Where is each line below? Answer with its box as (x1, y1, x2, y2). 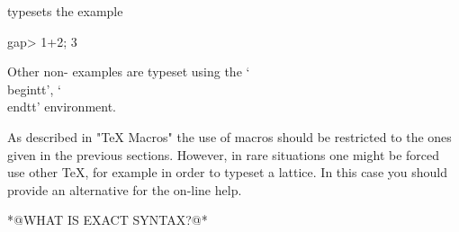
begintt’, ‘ (7, 79, 61, 98)
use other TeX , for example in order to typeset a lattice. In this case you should (7, 163, 447, 182)
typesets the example (7, 2, 123, 20)
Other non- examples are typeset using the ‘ (7, 62, 250, 81)
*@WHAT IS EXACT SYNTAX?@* (7, 210, 208, 229)
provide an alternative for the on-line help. (7, 180, 242, 199)
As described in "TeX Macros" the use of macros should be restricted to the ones (7, 127, 452, 146)
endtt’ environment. (7, 97, 117, 116)
